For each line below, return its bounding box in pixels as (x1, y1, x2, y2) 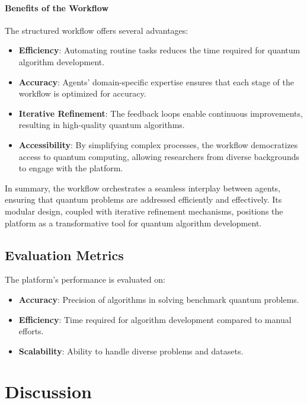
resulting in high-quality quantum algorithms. (18, 119, 185, 131)
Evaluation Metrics (5, 245, 124, 264)
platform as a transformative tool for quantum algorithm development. (5, 216, 262, 229)
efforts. (18, 325, 44, 337)
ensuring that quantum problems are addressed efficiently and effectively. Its (5, 193, 282, 206)
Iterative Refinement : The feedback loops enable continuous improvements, (18, 107, 303, 119)
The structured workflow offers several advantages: (5, 24, 188, 36)
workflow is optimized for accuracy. (18, 87, 146, 100)
